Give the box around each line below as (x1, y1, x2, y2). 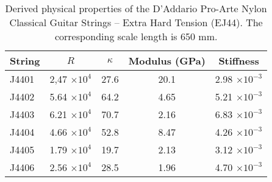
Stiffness (218, 54, 259, 68)
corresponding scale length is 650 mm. (54, 29, 218, 43)
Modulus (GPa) (128, 54, 206, 68)
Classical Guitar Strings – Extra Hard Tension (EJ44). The (9, 15, 263, 29)
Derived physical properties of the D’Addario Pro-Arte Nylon (5, 1, 267, 15)
